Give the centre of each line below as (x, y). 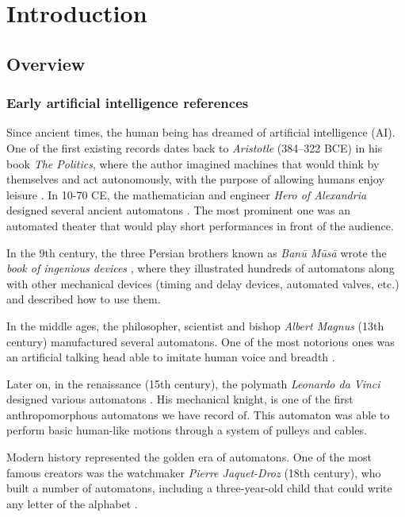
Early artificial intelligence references (128, 103)
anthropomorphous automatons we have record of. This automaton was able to (198, 414)
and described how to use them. (84, 299)
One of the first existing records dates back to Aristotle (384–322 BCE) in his (195, 147)
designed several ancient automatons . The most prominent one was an (179, 210)
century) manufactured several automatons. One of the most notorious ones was (201, 341)
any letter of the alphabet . (72, 503)
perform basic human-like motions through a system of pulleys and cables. (187, 430)
